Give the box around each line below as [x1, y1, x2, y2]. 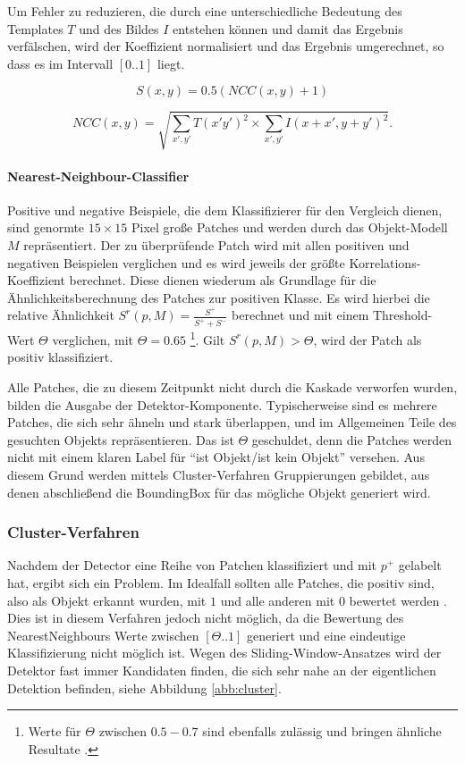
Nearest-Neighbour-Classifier [7, 166, 190, 185]
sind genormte [7, 218, 85, 237]
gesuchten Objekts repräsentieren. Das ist [7, 430, 234, 449]
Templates [7, 19, 63, 38]
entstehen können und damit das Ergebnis [173, 19, 403, 38]
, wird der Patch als [313, 330, 422, 348]
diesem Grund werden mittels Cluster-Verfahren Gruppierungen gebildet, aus [7, 465, 430, 484]
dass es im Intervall [7, 54, 114, 72]
